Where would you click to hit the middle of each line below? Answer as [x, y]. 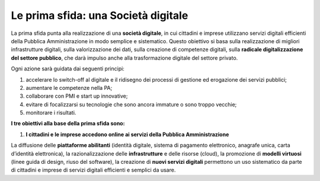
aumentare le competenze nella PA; [69, 88]
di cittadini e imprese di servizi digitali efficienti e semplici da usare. [93, 170]
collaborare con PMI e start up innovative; [77, 96]
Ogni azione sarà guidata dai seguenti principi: [68, 69]
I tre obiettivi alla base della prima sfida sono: [68, 124]
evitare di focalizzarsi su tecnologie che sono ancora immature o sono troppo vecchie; [131, 104]
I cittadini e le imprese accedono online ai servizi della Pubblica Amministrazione [127, 134]
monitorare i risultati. [51, 113]
